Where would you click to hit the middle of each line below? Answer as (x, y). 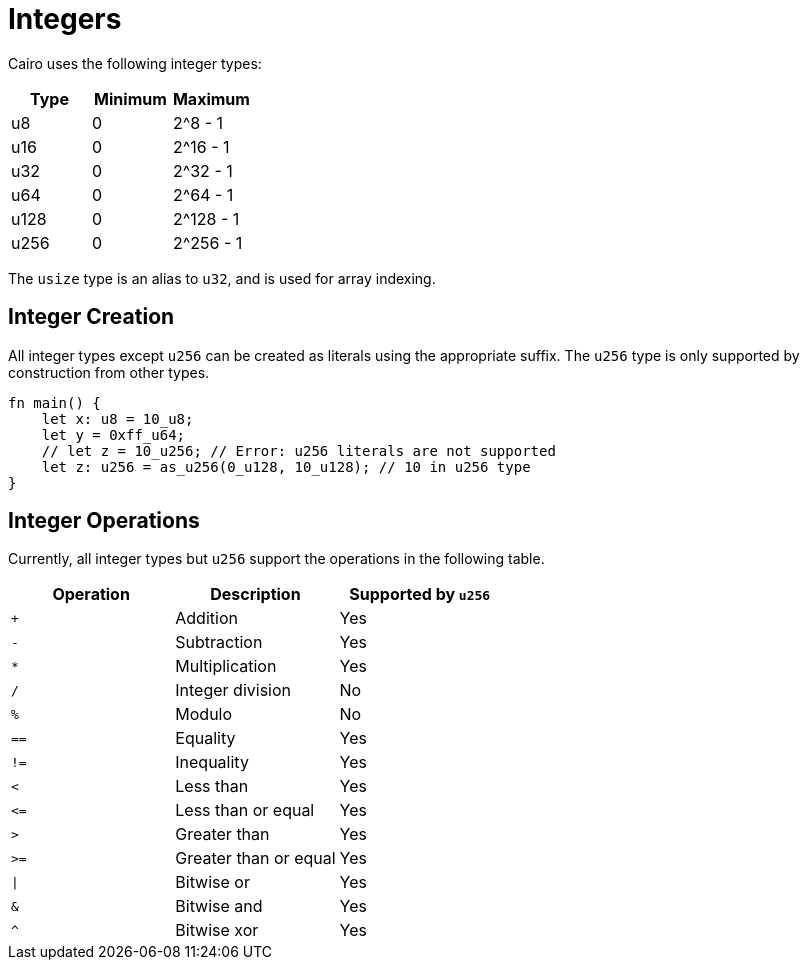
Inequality (212, 762)
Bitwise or (212, 882)
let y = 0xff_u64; (113, 434)
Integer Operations (104, 521)
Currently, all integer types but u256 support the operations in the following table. (276, 559)
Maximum (211, 98)
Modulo (204, 714)
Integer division (233, 690)
